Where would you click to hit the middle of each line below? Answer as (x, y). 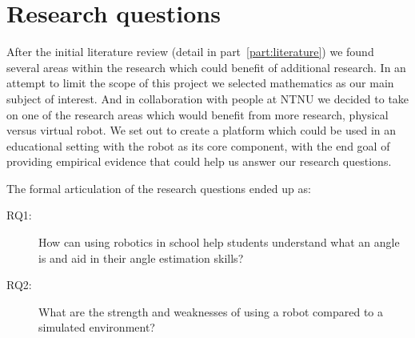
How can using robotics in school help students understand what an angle (219, 242)
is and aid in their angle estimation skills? (141, 258)
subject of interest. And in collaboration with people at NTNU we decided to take (208, 98)
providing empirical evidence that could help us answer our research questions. (199, 161)
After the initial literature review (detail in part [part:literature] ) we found (190, 52)
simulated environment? (97, 327)
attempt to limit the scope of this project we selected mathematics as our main (200, 83)
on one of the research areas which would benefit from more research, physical (198, 114)
